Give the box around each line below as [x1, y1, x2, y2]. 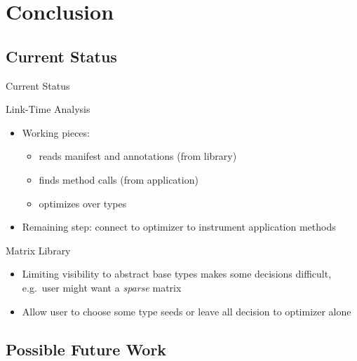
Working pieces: [22, 125, 90, 139]
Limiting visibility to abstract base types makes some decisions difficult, [22, 266, 332, 281]
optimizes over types [39, 196, 127, 210]
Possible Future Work [6, 338, 167, 360]
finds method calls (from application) [39, 172, 198, 186]
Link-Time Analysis [6, 102, 90, 116]
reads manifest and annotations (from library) [39, 149, 237, 163]
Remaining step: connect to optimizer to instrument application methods [22, 219, 336, 234]
